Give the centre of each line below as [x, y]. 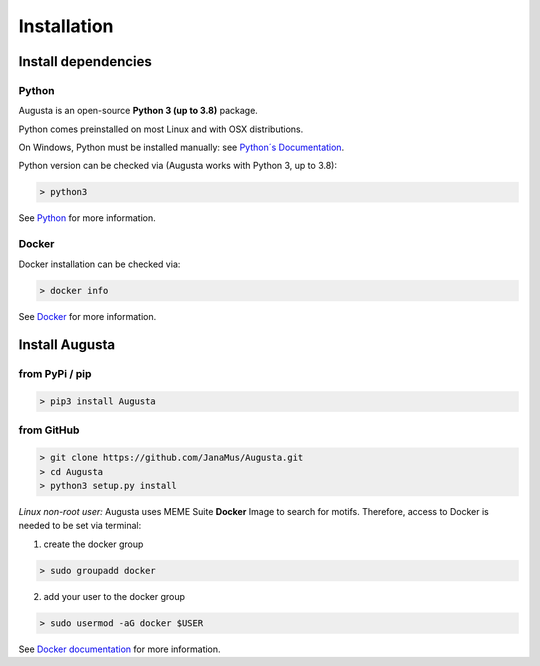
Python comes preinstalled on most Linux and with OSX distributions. [161, 129]
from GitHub [49, 430]
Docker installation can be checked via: [99, 264]
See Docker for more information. [87, 316]
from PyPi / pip [55, 374]
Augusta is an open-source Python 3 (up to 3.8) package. [138, 111]
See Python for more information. [87, 218]
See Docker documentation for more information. [119, 649]
